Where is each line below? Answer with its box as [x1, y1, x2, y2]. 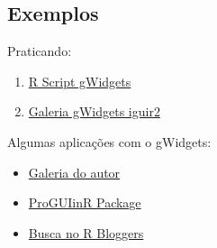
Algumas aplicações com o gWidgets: [7, 132, 212, 151]
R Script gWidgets [28, 71, 131, 90]
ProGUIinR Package [28, 193, 141, 212]
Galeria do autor [28, 162, 121, 181]
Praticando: [7, 41, 72, 60]
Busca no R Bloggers [28, 223, 144, 242]
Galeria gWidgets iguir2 [28, 102, 160, 121]
